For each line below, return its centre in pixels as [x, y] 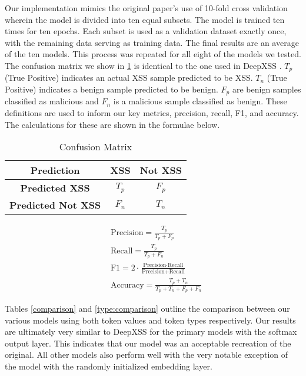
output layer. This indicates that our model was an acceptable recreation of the [148, 343]
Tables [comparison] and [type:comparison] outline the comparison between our [147, 309]
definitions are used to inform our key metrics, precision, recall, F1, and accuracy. [152, 113]
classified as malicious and [52, 101]
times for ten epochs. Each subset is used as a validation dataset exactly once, [146, 31]
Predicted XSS [55, 188]
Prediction [55, 170]
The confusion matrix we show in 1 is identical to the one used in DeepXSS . [143, 65]
